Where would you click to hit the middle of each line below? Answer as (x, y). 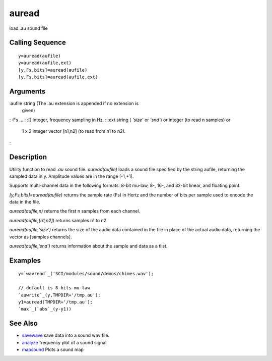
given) (28, 111)
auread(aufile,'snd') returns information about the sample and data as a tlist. (88, 246)
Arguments (27, 91)
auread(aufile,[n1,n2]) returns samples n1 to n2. (58, 220)
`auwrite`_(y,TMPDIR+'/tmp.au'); (59, 295)
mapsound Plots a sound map (53, 350)
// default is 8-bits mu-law (54, 288)
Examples (25, 260)
